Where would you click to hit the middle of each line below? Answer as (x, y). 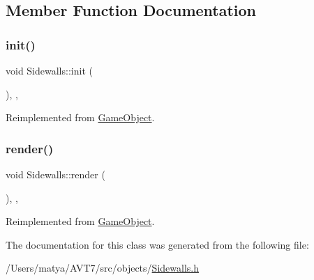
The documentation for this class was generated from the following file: (157, 244)
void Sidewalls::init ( (49, 70)
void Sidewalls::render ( (55, 174)
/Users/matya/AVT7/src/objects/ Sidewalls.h (102, 268)
